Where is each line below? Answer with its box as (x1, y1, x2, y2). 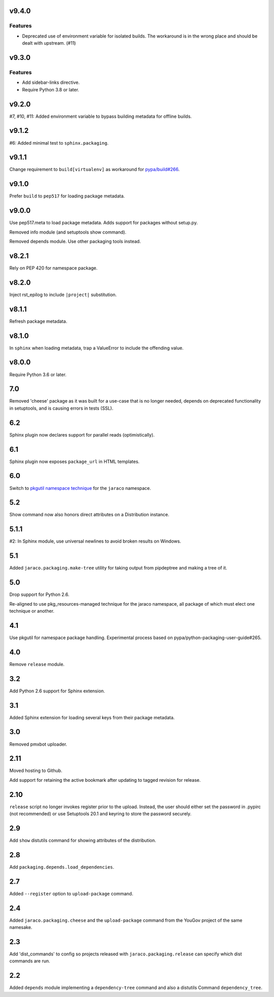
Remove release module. (9, 661, 65, 667)
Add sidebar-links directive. (22, 79, 80, 86)
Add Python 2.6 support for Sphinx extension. (9, 688, 105, 694)
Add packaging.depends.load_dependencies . (9, 863, 114, 870)
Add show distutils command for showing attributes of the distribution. (9, 838, 157, 843)
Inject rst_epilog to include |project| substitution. (9, 291, 117, 297)
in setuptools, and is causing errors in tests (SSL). (9, 405, 114, 411)
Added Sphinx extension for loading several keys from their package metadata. (9, 714, 175, 720)
